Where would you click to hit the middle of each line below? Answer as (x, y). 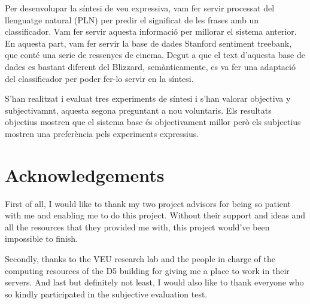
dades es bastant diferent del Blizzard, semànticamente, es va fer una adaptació (150, 66)
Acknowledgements (85, 174)
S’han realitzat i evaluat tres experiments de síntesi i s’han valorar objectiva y (148, 98)
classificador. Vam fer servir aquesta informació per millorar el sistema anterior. (151, 31)
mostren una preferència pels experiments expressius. (102, 133)
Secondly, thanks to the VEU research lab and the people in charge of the (140, 259)
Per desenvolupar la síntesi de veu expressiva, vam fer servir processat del (140, 8)
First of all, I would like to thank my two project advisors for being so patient (148, 203)
